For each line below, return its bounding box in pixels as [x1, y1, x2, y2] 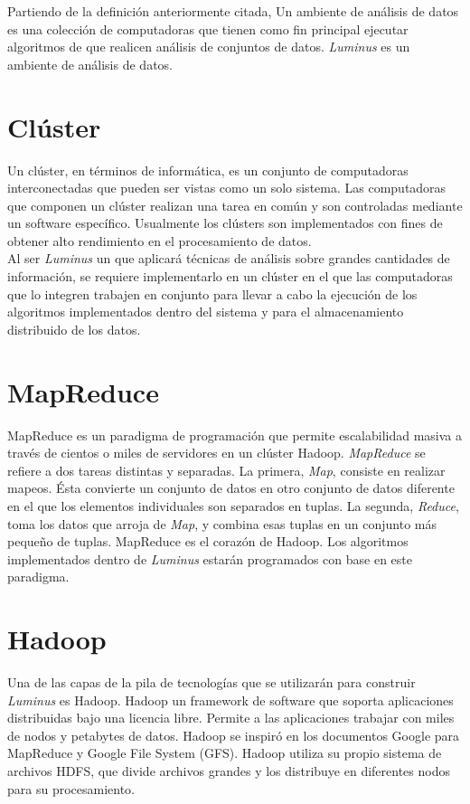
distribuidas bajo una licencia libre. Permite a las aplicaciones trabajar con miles [7, 708, 455, 727]
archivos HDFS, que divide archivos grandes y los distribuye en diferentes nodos [7, 761, 450, 780]
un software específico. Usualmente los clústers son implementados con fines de [7, 213, 443, 232]
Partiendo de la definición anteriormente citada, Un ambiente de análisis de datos [7, 2, 459, 20]
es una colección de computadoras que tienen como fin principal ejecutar [7, 19, 409, 38]
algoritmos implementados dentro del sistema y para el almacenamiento [7, 302, 404, 321]
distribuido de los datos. [7, 319, 141, 338]
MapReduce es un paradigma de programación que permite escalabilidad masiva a [7, 425, 463, 444]
